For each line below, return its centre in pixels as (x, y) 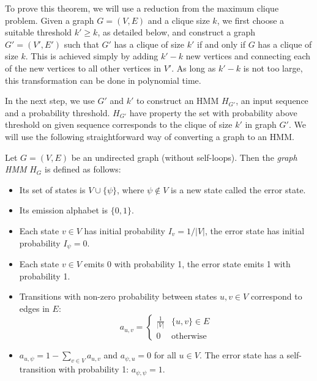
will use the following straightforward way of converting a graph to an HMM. (150, 136)
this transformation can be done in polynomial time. (103, 80)
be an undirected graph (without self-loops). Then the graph (184, 157)
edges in (34, 308)
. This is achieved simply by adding (92, 56)
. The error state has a (241, 355)
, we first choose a (251, 20)
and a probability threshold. (58, 112)
